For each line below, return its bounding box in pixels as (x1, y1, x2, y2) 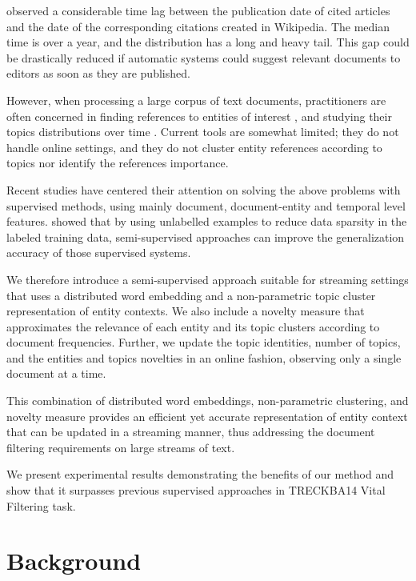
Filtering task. (6, 497, 76, 514)
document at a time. (6, 365, 106, 382)
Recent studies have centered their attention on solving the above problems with (6, 181, 401, 198)
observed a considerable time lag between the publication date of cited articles (6, 2, 390, 18)
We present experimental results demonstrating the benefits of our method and (6, 466, 394, 483)
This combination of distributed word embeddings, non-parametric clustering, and (6, 392, 409, 409)
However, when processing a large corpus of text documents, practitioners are (6, 91, 386, 108)
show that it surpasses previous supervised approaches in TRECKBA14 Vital (6, 482, 386, 499)
